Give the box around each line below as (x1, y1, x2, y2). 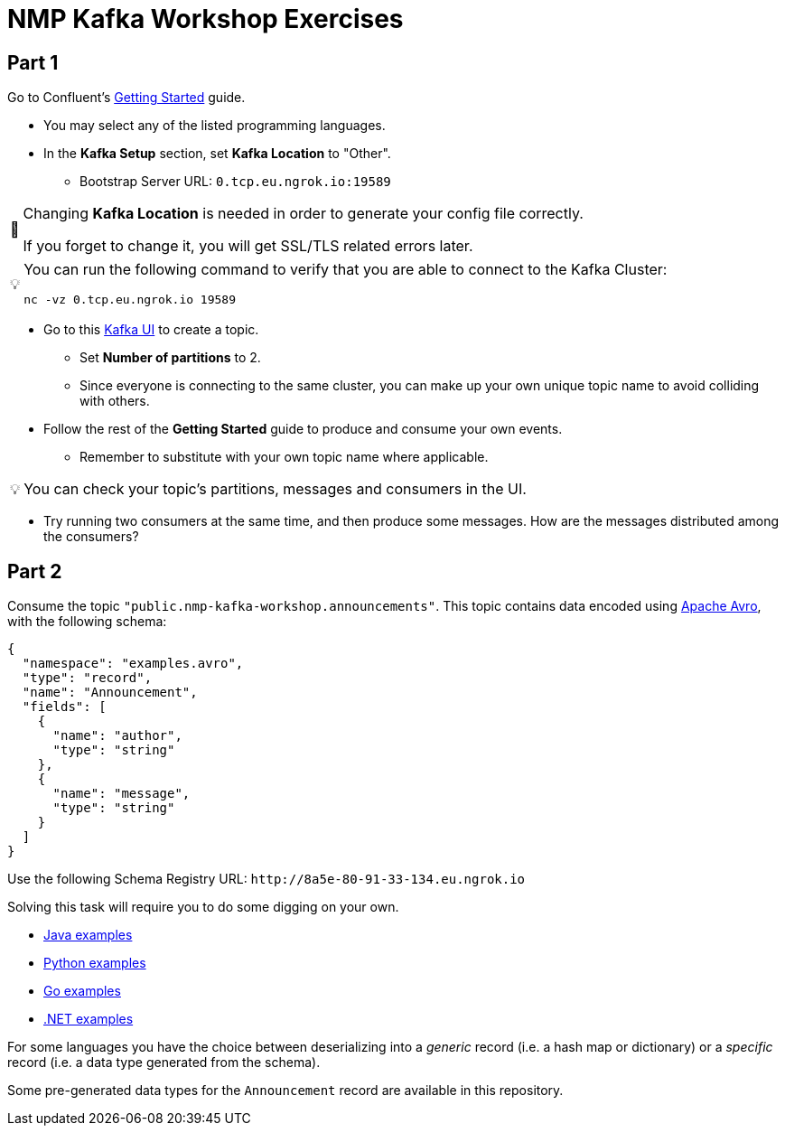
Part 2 (7, 559, 62, 583)
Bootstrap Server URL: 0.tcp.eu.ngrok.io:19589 (79, 173, 391, 190)
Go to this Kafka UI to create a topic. (43, 322, 259, 338)
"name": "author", (52, 728, 182, 744)
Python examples (43, 955, 146, 971)
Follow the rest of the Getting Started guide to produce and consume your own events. (43, 421, 563, 437)
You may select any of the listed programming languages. (43, 117, 386, 134)
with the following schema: (7, 613, 167, 630)
